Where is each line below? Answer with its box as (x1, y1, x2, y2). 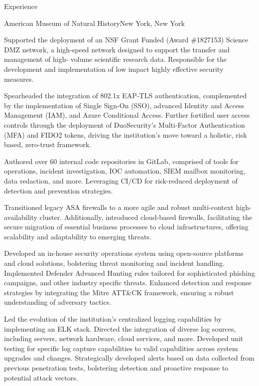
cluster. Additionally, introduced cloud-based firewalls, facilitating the (39, 211, 253, 222)
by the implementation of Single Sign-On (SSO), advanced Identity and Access (4, 100, 245, 110)
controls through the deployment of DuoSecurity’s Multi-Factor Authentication (4, 119, 245, 130)
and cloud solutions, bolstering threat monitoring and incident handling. (4, 258, 225, 268)
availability (4, 211, 37, 222)
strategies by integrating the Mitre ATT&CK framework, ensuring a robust (4, 287, 234, 297)
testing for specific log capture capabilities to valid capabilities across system (4, 343, 238, 353)
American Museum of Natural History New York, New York (4, 17, 185, 28)
